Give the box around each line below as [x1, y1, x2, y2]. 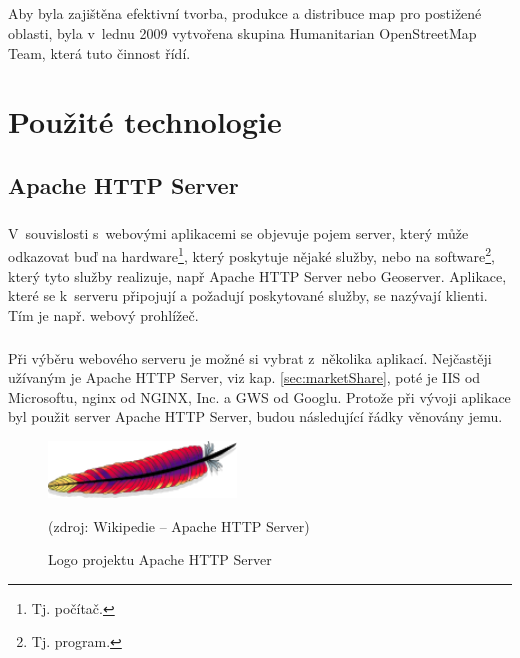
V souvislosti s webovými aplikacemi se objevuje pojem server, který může [8, 222, 469, 243]
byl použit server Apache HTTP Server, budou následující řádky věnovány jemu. [8, 406, 503, 427]
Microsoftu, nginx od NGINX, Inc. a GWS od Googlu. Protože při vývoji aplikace [8, 386, 511, 407]
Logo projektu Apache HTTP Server [48, 549, 272, 570]
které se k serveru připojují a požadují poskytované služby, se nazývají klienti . [8, 285, 488, 306]
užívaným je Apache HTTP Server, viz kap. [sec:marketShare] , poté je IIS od [8, 367, 481, 388]
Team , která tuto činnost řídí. [8, 42, 191, 63]
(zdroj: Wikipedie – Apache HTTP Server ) [48, 515, 310, 536]
